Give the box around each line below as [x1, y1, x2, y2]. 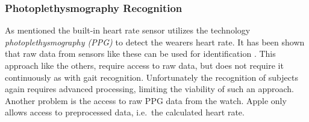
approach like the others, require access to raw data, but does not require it [5, 59, 284, 71]
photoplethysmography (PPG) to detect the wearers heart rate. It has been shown [5, 35, 305, 48]
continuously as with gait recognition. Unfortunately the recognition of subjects [5, 71, 298, 83]
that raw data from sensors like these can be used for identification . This [5, 47, 276, 60]
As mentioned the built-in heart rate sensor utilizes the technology [5, 24, 251, 36]
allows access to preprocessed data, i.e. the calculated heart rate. [5, 106, 245, 118]
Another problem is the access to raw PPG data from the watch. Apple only [5, 94, 287, 106]
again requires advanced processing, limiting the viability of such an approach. [5, 83, 295, 95]
